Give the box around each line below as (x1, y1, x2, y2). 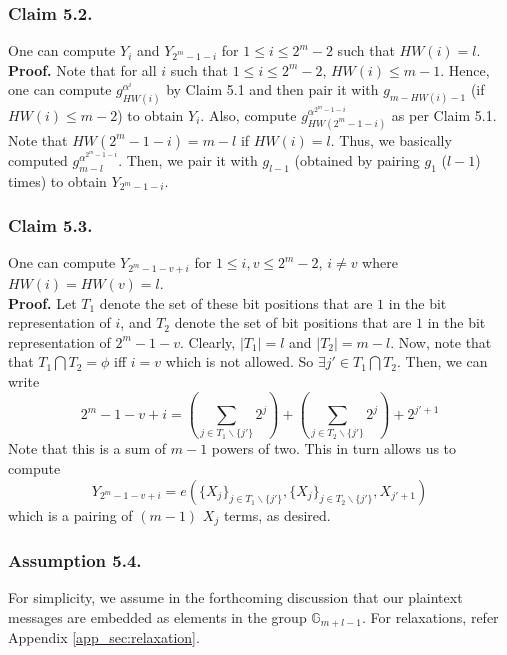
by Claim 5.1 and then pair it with (166, 79, 379, 100)
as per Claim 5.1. (391, 104, 497, 125)
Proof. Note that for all (8, 59, 157, 80)
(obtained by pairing (294, 149, 420, 170)
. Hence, (440, 59, 490, 80)
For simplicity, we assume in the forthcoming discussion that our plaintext (8, 587, 463, 608)
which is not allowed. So (165, 351, 314, 372)
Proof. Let (8, 292, 77, 313)
